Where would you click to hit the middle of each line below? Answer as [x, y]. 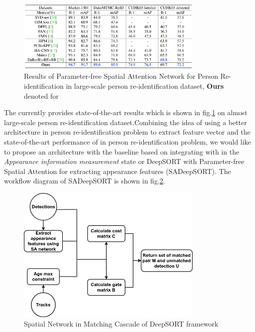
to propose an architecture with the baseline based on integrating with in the [122, 151]
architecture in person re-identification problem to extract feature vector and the [127, 132]
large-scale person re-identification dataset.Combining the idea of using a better [126, 122]
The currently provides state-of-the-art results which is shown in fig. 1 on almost [126, 112]
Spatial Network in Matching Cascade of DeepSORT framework [121, 324]
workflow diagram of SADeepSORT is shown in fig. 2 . [85, 181]
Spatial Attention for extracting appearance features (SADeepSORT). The [118, 171]
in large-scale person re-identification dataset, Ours [145, 86]
